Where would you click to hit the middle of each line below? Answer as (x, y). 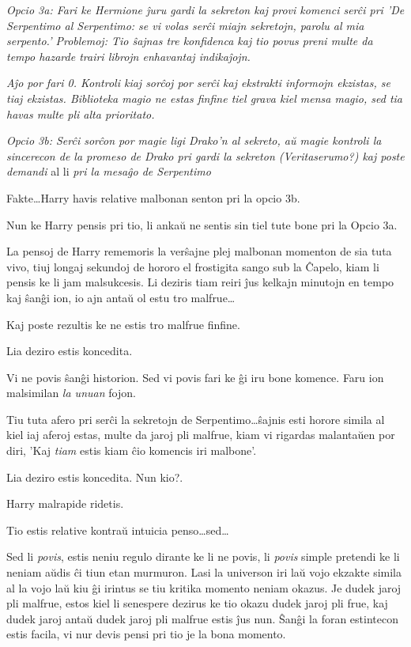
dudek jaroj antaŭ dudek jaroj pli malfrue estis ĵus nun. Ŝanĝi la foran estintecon (202, 618)
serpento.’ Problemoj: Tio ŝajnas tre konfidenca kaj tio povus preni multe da (190, 41)
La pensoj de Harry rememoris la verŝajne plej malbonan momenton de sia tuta (199, 251)
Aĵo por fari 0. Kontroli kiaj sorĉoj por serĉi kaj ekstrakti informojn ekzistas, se (198, 83)
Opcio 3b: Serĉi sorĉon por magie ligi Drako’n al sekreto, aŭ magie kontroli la (194, 140)
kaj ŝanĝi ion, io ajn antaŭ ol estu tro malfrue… (121, 297)
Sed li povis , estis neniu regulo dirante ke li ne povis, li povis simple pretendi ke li (203, 556)
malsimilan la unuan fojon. (71, 393)
